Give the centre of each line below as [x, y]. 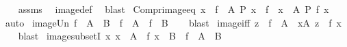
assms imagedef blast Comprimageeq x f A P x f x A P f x [173, 9]
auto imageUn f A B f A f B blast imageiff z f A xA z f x [173, 22]
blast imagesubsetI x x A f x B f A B [120, 36]
